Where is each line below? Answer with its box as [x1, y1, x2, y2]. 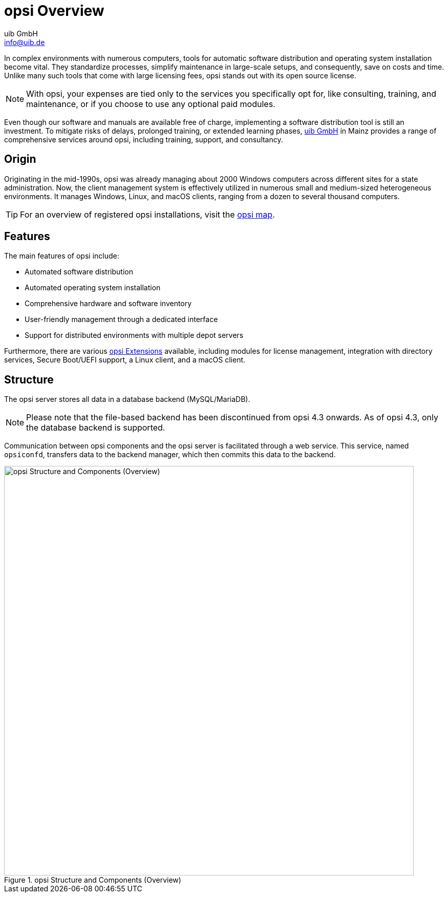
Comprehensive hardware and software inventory [25, 299, 192, 308]
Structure [4, 373, 54, 386]
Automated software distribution [25, 267, 133, 276]
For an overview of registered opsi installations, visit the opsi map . [20, 209, 275, 220]
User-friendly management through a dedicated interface [25, 315, 218, 324]
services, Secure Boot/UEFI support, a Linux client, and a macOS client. [4, 355, 246, 365]
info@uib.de [4, 37, 45, 47]
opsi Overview [4, 2, 104, 19]
